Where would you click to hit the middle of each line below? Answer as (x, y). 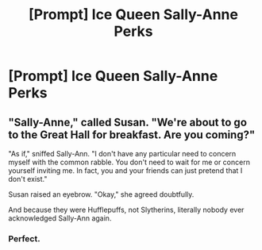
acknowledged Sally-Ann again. (60, 218)
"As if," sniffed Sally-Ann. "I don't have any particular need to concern (122, 154)
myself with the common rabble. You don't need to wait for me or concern (129, 162)
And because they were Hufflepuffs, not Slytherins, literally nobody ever (126, 210)
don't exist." (28, 179)
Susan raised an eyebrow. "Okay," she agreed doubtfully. (101, 194)
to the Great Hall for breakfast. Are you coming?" (132, 135)
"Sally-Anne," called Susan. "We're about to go (128, 122)
